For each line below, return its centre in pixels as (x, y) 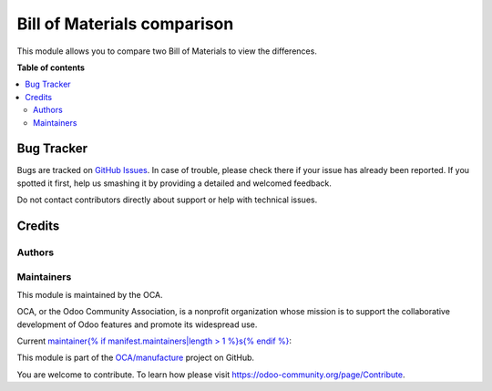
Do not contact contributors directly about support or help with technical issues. (167, 200)
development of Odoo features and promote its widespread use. (137, 324)
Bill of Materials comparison (125, 24)
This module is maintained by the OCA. (90, 294)
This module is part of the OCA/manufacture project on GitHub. (136, 358)
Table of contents (51, 67)
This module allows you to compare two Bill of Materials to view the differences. (167, 51)
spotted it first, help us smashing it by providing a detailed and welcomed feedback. (174, 183)
